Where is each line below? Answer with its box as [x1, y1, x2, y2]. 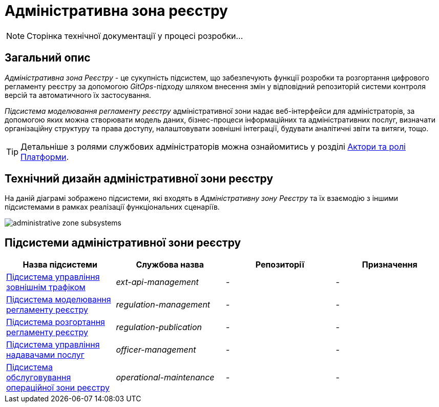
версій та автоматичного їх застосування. [5, 90, 151, 99]
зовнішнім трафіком [6, 282, 86, 293]
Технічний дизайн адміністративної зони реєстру [5, 172, 274, 186]
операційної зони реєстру [6, 382, 110, 393]
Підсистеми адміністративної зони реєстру [5, 236, 241, 249]
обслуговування [6, 372, 71, 383]
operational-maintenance [116, 372, 215, 383]
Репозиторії [255, 259, 304, 270]
